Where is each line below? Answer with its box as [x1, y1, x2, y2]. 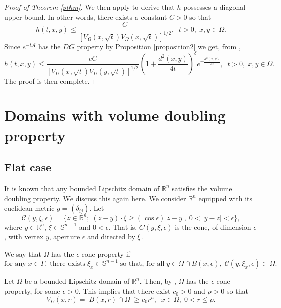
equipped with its [198, 193, 253, 203]
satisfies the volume [172, 182, 232, 193]
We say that [4, 248, 41, 259]
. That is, [108, 221, 137, 232]
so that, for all [120, 260, 165, 268]
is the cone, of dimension [175, 221, 251, 232]
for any [4, 260, 26, 268]
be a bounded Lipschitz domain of [24, 276, 130, 286]
